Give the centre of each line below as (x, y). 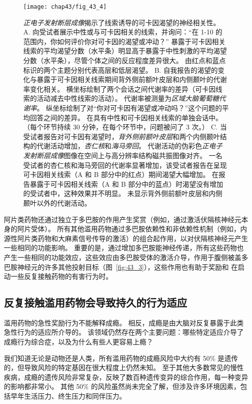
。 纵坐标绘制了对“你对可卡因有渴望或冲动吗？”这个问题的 (129, 108)
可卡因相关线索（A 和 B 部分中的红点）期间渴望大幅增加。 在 (121, 174)
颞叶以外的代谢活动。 (57, 202)
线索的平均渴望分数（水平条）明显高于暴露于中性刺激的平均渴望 (125, 51)
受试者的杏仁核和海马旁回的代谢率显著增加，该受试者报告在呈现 (125, 165)
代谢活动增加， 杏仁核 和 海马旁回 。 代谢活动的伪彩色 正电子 (129, 146)
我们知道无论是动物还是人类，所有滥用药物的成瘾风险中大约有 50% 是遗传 (121, 358)
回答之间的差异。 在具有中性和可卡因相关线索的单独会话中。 (126, 117)
